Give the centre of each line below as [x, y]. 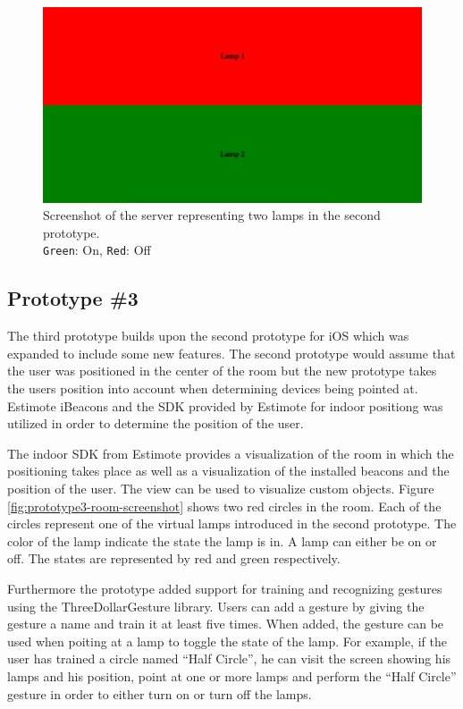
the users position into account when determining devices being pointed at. [213, 388]
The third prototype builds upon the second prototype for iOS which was [208, 336]
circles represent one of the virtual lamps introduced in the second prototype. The [232, 523]
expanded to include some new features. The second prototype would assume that [231, 353]
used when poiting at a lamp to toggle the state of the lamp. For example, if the [227, 641]
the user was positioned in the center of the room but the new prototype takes [222, 371]
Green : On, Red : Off [97, 250]
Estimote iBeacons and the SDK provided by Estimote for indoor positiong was [225, 405]
